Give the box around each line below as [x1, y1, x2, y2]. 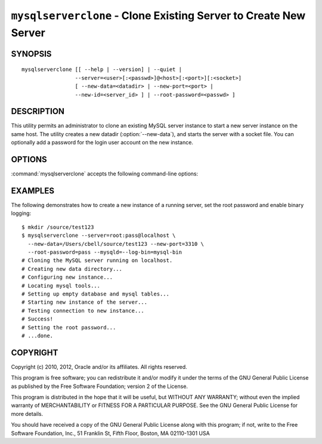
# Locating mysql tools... [21, 282, 101, 289]
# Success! [21, 316, 54, 322]
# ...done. [21, 332, 54, 339]
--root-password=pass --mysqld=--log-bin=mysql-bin [27, 248, 182, 255]
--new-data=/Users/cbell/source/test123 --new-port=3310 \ [27, 240, 204, 247]
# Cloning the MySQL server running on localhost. [21, 257, 173, 264]
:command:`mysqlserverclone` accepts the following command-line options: [11, 170, 199, 177]
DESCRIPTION [11, 106, 65, 116]
